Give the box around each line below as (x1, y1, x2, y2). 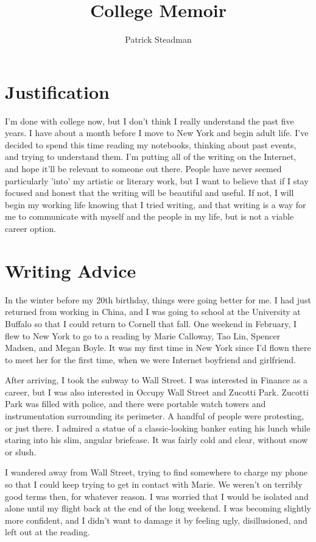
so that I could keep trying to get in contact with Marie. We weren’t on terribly (5, 478, 303, 491)
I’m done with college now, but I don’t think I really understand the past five (5, 114, 294, 127)
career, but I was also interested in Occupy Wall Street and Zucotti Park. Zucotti (5, 385, 309, 398)
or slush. (5, 445, 37, 458)
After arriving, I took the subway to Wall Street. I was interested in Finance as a (5, 374, 307, 386)
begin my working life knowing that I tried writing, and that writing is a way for (5, 198, 306, 211)
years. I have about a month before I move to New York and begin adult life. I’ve (5, 126, 309, 139)
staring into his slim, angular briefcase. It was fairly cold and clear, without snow (5, 433, 308, 446)
